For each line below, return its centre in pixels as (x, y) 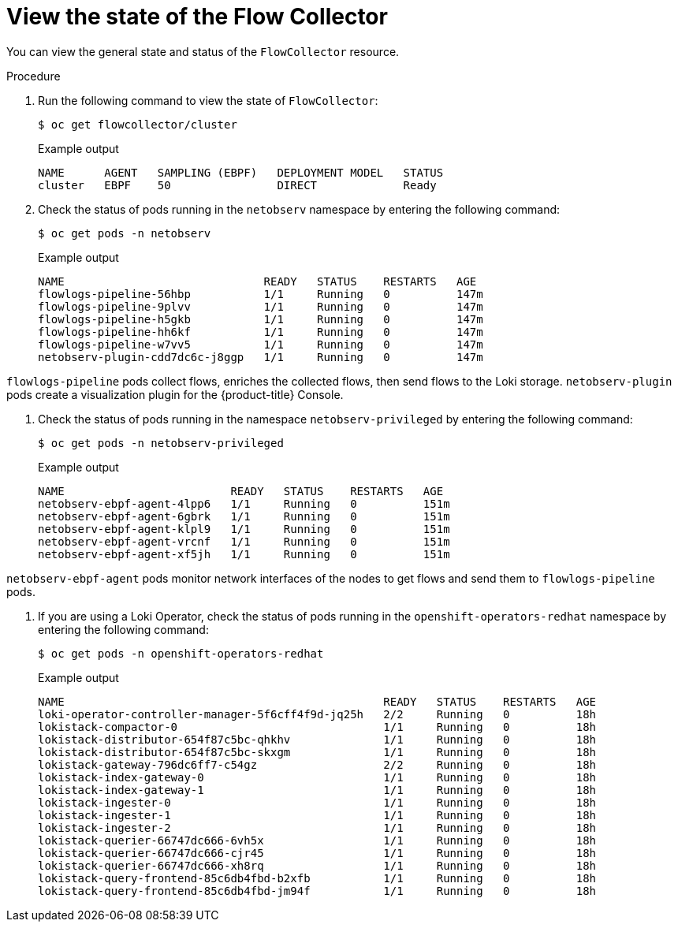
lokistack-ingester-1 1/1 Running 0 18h (317, 815)
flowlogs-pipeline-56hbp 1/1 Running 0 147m (261, 294)
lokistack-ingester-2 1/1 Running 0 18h (317, 827)
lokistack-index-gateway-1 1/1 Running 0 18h (317, 790)
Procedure (34, 76)
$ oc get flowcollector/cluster (138, 124)
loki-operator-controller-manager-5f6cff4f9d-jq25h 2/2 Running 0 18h (317, 714)
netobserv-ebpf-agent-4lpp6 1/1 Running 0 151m (244, 503)
